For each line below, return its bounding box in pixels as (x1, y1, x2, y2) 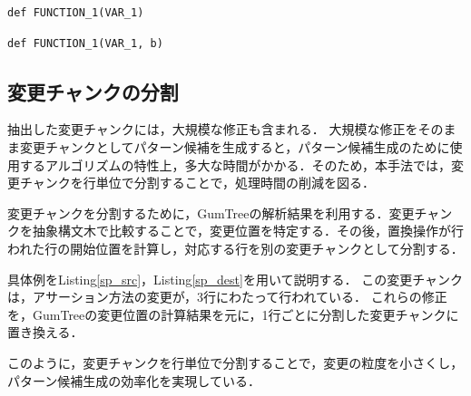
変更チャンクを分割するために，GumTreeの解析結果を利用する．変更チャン (7, 203, 453, 222)
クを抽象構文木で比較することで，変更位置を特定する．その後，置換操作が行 (7, 221, 465, 240)
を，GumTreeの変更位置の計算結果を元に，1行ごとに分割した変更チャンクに (7, 304, 459, 324)
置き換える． (7, 323, 83, 342)
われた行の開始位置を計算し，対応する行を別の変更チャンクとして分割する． (7, 238, 464, 257)
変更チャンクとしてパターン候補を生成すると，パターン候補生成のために (19, 137, 450, 156)
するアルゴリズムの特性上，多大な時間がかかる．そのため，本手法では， (19, 155, 451, 174)
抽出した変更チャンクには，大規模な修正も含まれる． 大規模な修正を (7, 120, 418, 139)
